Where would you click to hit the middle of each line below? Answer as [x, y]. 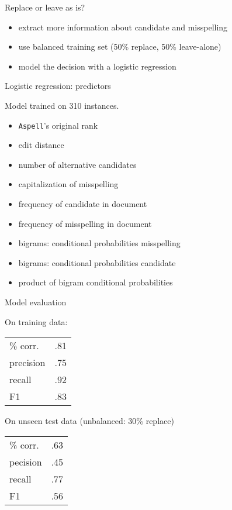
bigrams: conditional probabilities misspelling [99, 243]
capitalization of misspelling [68, 184]
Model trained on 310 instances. [62, 105]
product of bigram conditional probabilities [96, 282]
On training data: [36, 321]
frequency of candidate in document [83, 204]
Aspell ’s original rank [58, 125]
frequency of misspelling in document [85, 223]
